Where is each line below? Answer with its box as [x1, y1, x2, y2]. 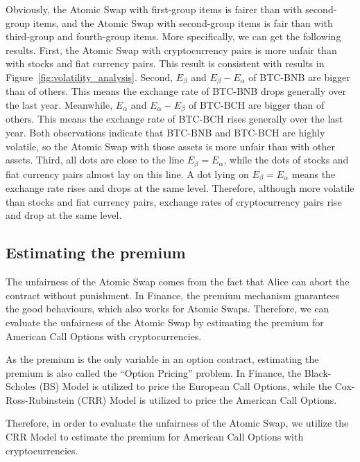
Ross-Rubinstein [6, 392, 75, 407]
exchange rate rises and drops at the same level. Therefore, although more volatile [6, 181, 354, 195]
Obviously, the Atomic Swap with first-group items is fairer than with [6, 2, 302, 16]
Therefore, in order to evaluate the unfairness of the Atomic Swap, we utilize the [6, 416, 349, 430]
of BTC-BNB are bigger [248, 69, 350, 84]
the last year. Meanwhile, [6, 98, 113, 112]
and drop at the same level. [6, 208, 122, 222]
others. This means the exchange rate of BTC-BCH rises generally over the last [6, 112, 343, 126]
